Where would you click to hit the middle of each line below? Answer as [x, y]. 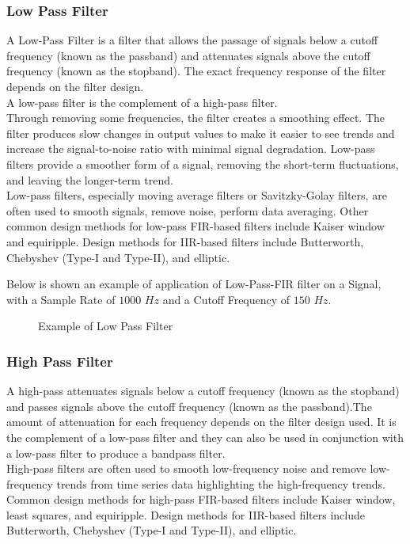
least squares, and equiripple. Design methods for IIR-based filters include [186, 514]
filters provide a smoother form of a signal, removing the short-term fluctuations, [203, 164]
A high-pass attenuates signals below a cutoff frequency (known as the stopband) [203, 391]
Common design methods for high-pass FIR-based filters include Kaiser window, [201, 499]
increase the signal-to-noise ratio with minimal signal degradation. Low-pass [191, 148]
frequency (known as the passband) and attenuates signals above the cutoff [188, 55]
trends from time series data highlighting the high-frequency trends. [221, 483]
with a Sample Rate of [61, 299]
